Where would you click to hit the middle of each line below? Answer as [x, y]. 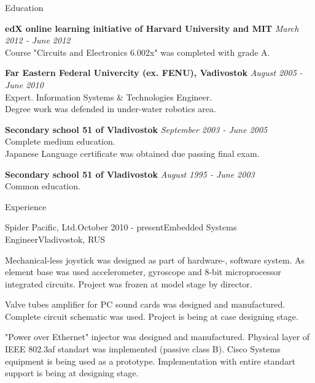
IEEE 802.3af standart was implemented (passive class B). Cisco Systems [143, 349]
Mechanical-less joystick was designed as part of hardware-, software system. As [155, 260]
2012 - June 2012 [38, 40]
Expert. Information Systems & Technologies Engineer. [109, 97]
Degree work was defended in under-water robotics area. [111, 109]
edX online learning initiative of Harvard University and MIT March [152, 28]
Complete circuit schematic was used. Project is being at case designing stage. [152, 316]
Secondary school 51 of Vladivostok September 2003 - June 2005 [136, 129]
